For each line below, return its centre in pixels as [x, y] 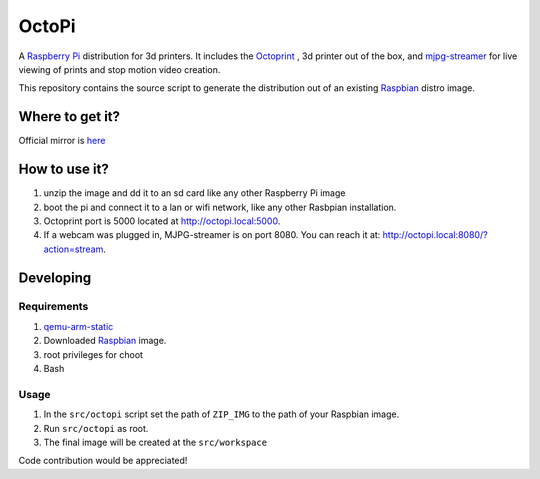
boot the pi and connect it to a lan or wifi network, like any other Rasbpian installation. [220, 207]
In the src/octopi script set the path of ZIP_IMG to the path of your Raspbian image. [221, 414]
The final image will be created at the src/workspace [155, 442]
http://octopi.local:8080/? [435, 235]
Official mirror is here [62, 141]
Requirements [53, 307]
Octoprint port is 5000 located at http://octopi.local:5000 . [162, 221]
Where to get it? [69, 116]
